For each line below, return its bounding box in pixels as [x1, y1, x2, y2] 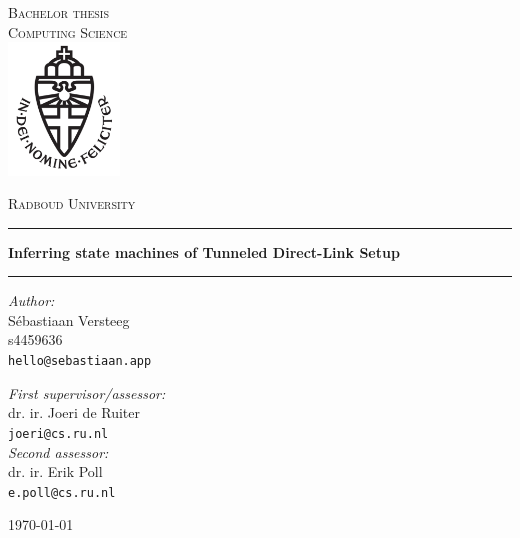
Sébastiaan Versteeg [8, 309, 130, 330]
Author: [8, 290, 55, 311]
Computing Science [8, 21, 128, 42]
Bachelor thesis [8, 2, 109, 22]
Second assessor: [8, 441, 109, 462]
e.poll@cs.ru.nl [8, 485, 116, 500]
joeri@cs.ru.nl [8, 426, 109, 441]
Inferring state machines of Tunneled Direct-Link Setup [8, 241, 400, 262]
